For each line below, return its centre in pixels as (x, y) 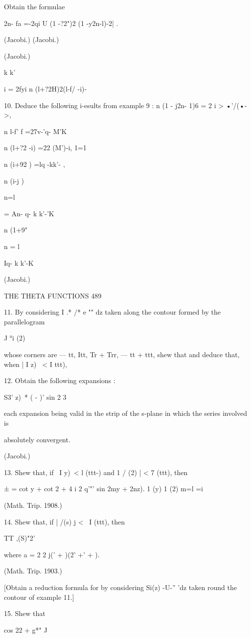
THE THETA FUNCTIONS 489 (53, 295)
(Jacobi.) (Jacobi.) (32, 39)
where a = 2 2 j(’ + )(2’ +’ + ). (52, 554)
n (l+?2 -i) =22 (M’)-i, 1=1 (45, 148)
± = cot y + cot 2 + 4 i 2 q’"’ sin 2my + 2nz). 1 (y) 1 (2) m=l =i (103, 489)
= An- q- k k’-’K (29, 213)
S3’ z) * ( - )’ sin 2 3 (35, 397)
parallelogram (24, 321)
